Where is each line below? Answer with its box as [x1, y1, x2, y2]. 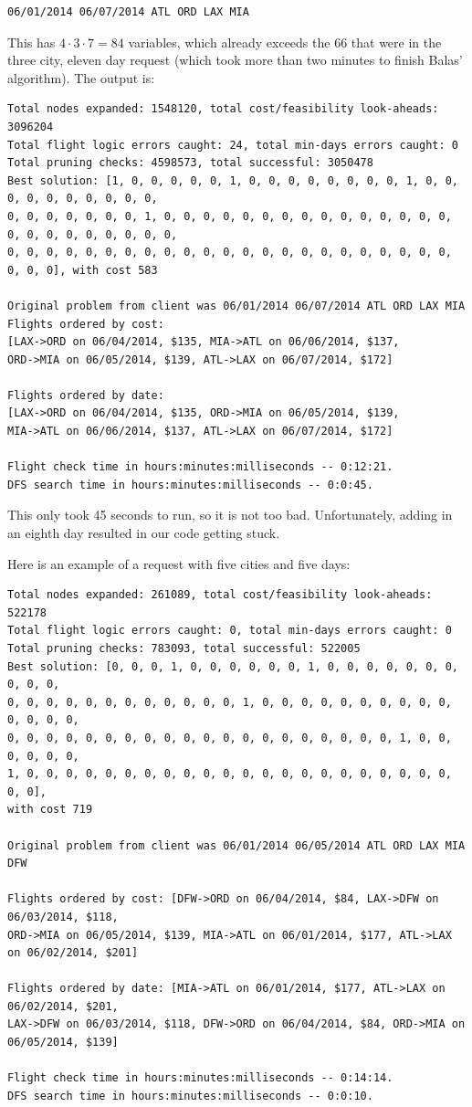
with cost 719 [7, 803, 93, 817]
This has [7, 32, 56, 51]
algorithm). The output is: [7, 68, 155, 87]
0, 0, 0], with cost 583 [7, 263, 158, 277]
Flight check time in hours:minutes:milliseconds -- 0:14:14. [7, 1071, 393, 1085]
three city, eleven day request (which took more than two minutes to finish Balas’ [7, 50, 463, 69]
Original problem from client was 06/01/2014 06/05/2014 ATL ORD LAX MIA [7, 838, 466, 852]
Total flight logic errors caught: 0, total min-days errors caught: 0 [7, 624, 452, 638]
